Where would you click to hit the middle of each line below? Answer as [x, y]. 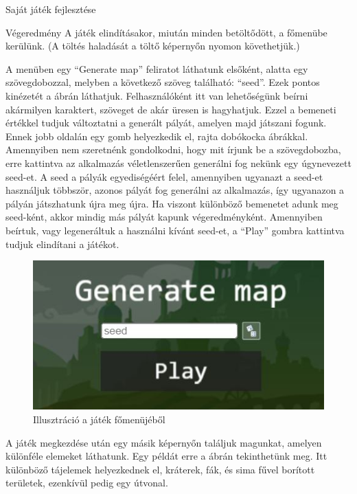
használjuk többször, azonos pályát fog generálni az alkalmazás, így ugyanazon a [175, 190]
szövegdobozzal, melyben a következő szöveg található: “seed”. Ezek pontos [163, 82]
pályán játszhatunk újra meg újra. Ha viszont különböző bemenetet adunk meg [172, 203]
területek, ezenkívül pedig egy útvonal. [87, 483]
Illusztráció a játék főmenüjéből [99, 419]
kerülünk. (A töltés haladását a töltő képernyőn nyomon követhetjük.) [153, 46]
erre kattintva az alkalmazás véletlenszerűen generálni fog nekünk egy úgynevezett [178, 162]
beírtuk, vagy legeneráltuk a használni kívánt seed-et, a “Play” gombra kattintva [175, 230]
